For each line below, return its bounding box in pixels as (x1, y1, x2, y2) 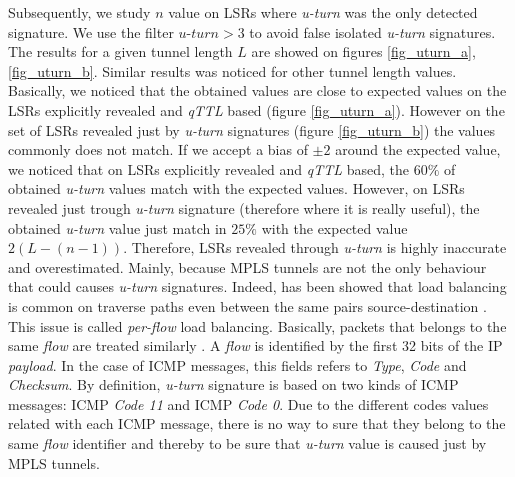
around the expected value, (335, 139, 501, 160)
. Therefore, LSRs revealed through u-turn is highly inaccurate (123, 237, 507, 258)
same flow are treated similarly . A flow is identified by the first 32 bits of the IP (8, 335, 503, 356)
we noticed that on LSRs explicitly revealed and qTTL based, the (8, 158, 410, 179)
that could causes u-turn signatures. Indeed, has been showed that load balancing (8, 276, 507, 297)
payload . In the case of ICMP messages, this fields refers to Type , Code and (8, 354, 467, 375)
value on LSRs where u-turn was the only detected (168, 2, 478, 22)
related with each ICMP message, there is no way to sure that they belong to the (8, 413, 506, 434)
